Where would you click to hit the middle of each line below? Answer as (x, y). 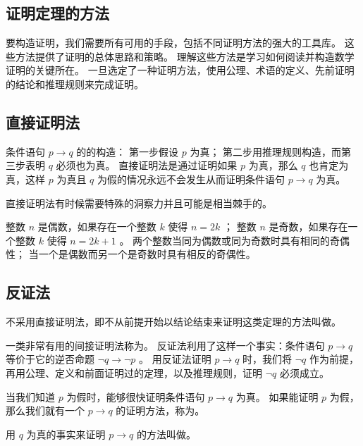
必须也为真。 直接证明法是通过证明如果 (147, 165)
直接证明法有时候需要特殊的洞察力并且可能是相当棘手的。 (139, 203)
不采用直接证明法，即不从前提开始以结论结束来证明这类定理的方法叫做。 (173, 322)
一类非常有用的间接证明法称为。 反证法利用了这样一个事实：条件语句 (165, 345)
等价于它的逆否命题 (50, 359)
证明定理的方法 (57, 13)
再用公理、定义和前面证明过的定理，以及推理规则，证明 (134, 372)
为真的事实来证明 (66, 434)
